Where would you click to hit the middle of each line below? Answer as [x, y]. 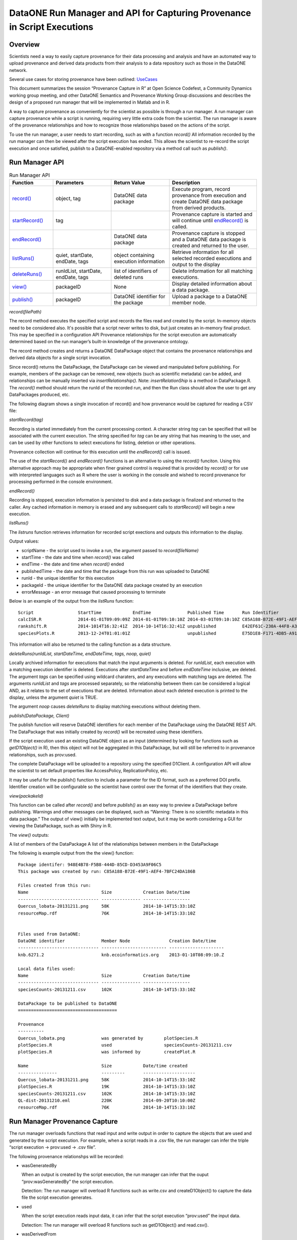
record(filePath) [25, 311]
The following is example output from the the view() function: [72, 853]
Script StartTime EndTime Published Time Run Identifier [148, 612]
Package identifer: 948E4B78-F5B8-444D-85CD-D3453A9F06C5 [90, 865]
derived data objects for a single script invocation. [60, 358]
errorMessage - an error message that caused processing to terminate [94, 592]
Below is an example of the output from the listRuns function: [71, 601]
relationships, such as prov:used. [43, 754]
